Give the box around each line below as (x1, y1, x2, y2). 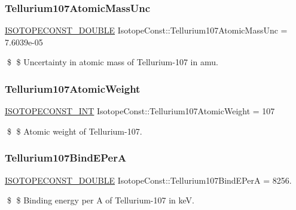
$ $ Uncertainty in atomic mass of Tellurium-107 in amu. (7, 56, 218, 68)
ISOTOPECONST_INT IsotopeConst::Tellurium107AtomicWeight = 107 (5, 105, 275, 117)
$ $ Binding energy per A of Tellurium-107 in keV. (7, 194, 194, 206)
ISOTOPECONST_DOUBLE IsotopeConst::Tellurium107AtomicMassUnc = (5, 24, 288, 36)
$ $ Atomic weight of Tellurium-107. (7, 124, 142, 137)
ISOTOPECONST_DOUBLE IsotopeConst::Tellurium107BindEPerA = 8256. (5, 174, 292, 186)
